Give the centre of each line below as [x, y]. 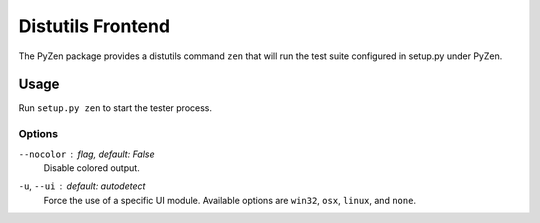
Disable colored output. [91, 167]
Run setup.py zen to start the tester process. [115, 108]
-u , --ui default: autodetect [82, 186]
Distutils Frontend [94, 26]
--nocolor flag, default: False [86, 154]
